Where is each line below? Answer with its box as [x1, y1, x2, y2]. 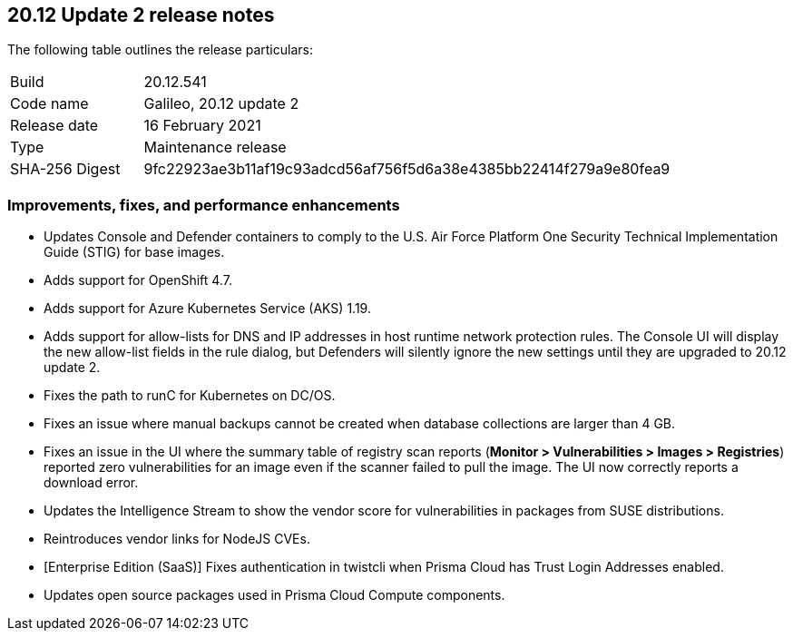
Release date [10, 116, 99, 135]
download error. [44, 475, 139, 491]
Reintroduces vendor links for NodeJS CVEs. [44, 531, 310, 547]
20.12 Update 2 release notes [7, 4, 275, 26]
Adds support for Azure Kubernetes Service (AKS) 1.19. [44, 300, 371, 317]
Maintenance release [143, 138, 287, 157]
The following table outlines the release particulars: [7, 42, 313, 58]
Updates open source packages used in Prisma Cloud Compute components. [44, 587, 505, 604]
